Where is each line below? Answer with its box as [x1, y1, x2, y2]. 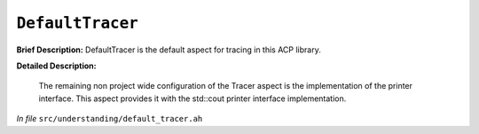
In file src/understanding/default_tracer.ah [16, 114, 203, 124]
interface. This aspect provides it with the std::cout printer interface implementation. [38, 93, 347, 104]
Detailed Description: [16, 60, 97, 71]
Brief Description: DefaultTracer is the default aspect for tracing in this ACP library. [16, 44, 321, 55]
